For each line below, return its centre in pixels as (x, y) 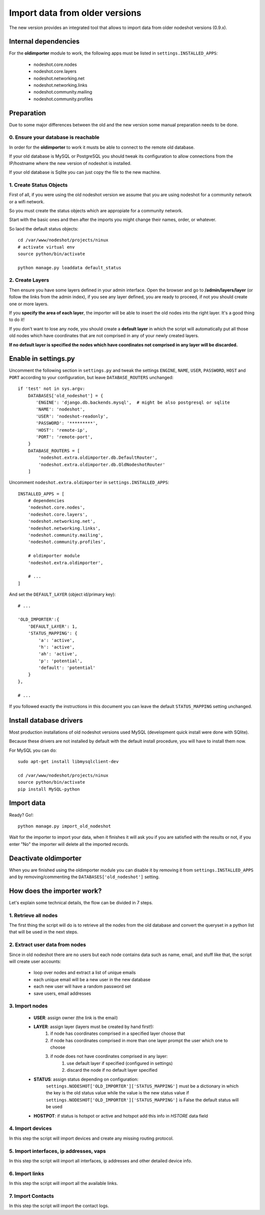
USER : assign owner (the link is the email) (76, 1018)
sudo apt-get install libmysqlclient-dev (68, 762)
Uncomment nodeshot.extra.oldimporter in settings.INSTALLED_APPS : (89, 482)
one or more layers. (29, 304)
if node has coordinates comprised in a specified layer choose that (118, 1033)
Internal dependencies (44, 42)
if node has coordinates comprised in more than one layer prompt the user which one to (139, 1040)
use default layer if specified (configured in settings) (120, 1063)
